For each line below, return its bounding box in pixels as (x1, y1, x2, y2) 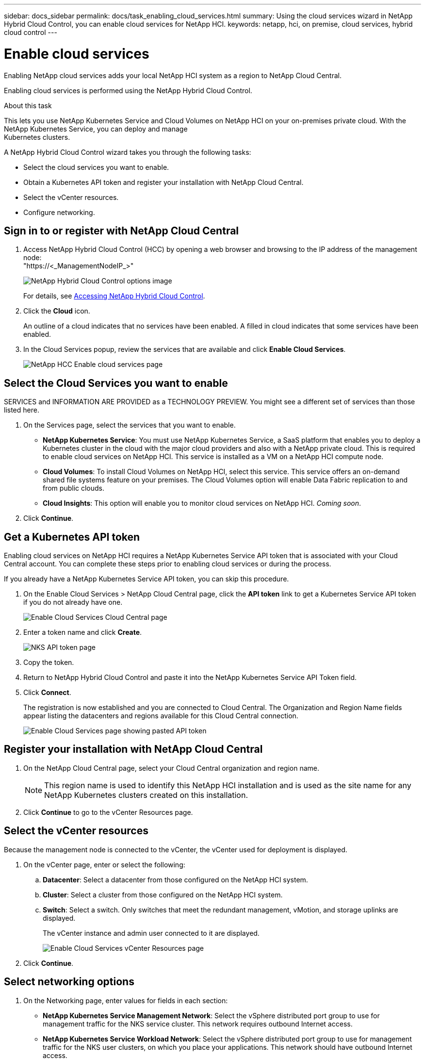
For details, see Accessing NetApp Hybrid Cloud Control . (23, 292, 205, 300)
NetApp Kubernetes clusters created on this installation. (44, 790, 248, 800)
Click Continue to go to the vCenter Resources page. (23, 808, 193, 816)
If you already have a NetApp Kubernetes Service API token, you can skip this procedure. (4, 575, 289, 583)
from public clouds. (43, 484, 105, 493)
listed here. (4, 406, 39, 414)
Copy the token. (23, 658, 74, 667)
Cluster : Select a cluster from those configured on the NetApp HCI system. (43, 890, 283, 899)
